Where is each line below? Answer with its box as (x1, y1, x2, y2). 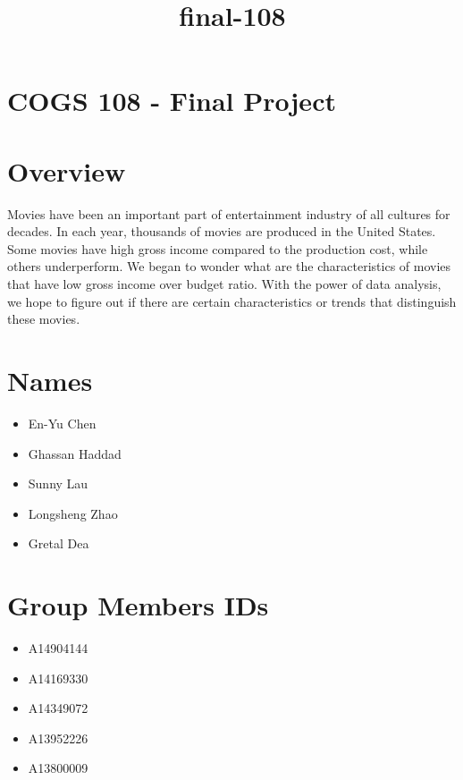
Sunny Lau (28, 474, 88, 493)
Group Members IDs (7, 587, 269, 623)
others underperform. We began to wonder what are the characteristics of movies (7, 257, 451, 276)
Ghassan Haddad (28, 444, 122, 462)
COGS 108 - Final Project (7, 82, 336, 119)
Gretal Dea (28, 534, 89, 553)
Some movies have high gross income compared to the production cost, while (7, 239, 428, 258)
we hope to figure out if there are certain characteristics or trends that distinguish (7, 292, 457, 310)
